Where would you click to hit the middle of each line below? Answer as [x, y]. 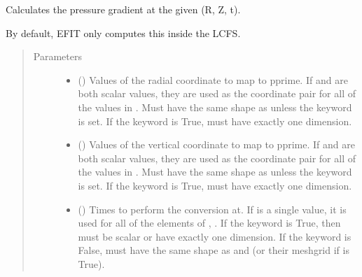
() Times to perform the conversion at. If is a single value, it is [212, 209]
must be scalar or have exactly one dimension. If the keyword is [215, 236]
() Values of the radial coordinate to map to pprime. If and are [213, 79]
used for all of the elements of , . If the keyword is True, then [209, 223]
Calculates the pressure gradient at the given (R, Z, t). [123, 9]
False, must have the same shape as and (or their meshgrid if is [214, 250]
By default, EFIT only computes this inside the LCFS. [123, 33]
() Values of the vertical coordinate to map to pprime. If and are [216, 144]
